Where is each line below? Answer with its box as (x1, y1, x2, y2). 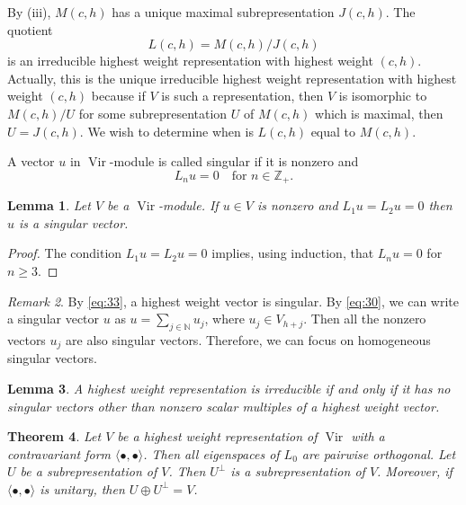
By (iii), (7, 3, 51, 21)
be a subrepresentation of (20, 462, 157, 481)
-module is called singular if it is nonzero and (109, 152, 359, 171)
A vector (7, 152, 55, 171)
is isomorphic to (338, 86, 427, 105)
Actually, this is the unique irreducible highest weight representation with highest (7, 68, 457, 87)
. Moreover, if (377, 462, 453, 481)
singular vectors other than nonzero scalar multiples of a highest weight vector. (7, 396, 440, 415)
